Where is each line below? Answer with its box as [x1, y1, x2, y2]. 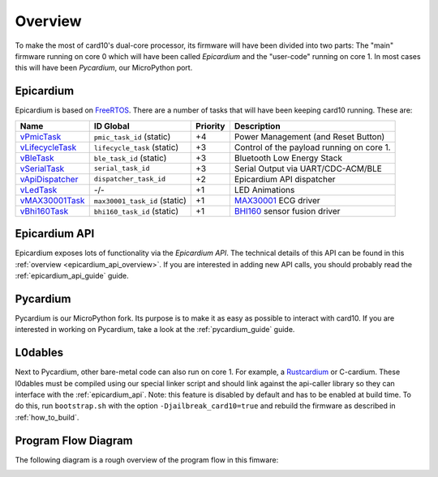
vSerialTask [19, 163, 65, 174]
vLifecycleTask [19, 142, 77, 153]
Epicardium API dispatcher [234, 173, 336, 185]
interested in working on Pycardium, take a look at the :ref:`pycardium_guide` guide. [15, 325, 295, 334]
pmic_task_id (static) [93, 130, 171, 142]
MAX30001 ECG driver [234, 194, 320, 206]
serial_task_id [93, 164, 150, 173]
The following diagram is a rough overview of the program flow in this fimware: [15, 454, 279, 465]
